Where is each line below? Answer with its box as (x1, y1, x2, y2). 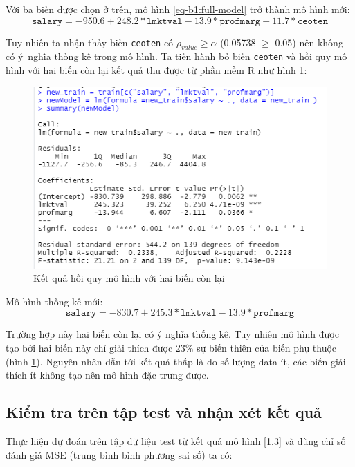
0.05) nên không (275, 35, 343, 49)
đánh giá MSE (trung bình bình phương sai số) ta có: (6, 447, 233, 461)
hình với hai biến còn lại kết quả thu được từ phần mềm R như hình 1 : (6, 63, 307, 77)
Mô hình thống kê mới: (6, 294, 103, 308)
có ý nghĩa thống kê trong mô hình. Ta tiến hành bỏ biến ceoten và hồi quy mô (6, 49, 347, 64)
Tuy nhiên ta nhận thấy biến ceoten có (6, 35, 174, 49)
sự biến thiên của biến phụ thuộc (197, 341, 337, 355)
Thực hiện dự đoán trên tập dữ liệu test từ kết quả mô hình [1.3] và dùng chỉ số (6, 434, 346, 448)
